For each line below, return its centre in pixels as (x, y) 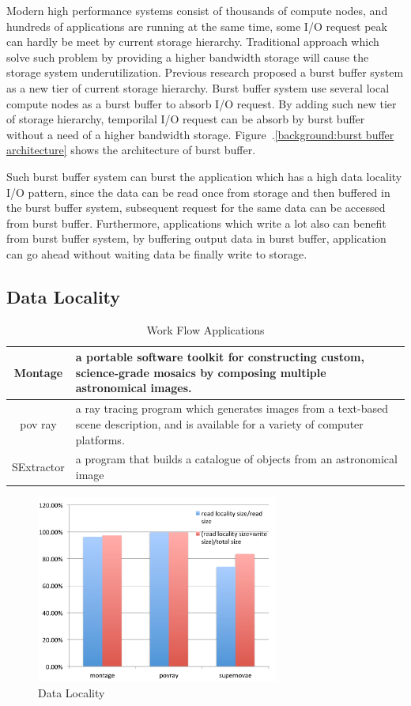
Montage (38, 372)
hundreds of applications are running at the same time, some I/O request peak (197, 26)
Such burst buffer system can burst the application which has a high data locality (204, 176)
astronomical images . (134, 388)
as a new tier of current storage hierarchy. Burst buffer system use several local (198, 87)
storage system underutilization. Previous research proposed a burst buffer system (205, 72)
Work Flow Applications (205, 329)
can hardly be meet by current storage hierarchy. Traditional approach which (193, 42)
